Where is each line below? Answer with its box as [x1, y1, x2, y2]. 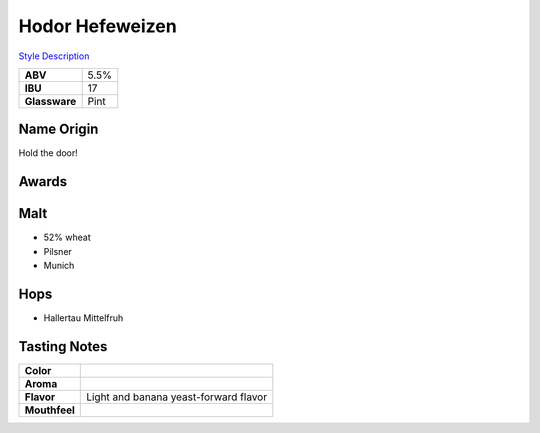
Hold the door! [18, 147, 79, 159]
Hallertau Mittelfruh [43, 312, 124, 324]
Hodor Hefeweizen [18, 15, 177, 37]
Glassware [24, 94, 77, 108]
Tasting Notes [18, 338, 108, 355]
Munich [43, 260, 75, 272]
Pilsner [43, 245, 72, 257]
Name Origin [18, 121, 99, 138]
